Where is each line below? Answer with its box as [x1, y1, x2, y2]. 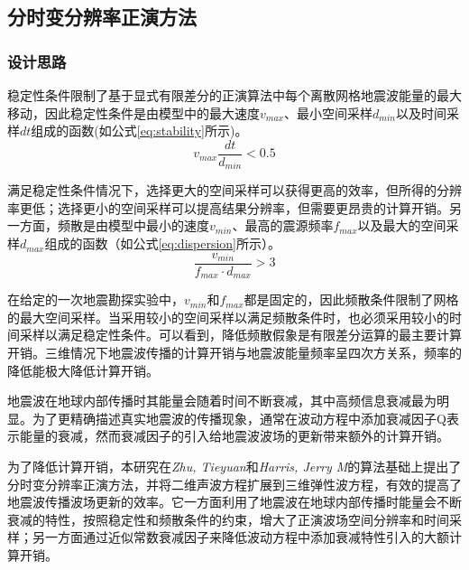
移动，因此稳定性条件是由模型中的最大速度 [7, 103, 260, 122]
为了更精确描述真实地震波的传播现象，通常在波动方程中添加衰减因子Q [32, 408, 446, 427]
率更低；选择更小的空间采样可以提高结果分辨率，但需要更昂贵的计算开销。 [7, 198, 449, 217]
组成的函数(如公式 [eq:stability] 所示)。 [31, 121, 248, 140]
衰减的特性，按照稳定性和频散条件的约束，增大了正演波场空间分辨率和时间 [7, 509, 449, 528]
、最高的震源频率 [232, 216, 334, 235]
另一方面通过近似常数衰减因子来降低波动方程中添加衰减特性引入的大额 [32, 528, 449, 547]
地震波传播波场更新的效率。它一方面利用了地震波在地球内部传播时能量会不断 [7, 492, 462, 511]
